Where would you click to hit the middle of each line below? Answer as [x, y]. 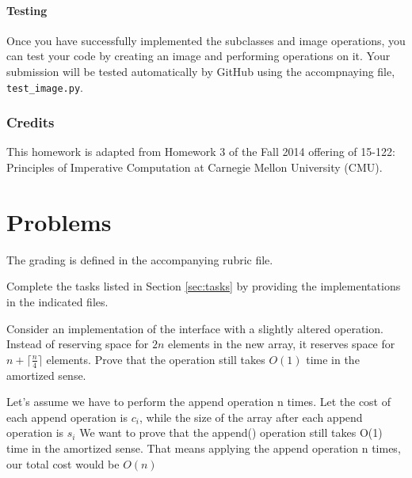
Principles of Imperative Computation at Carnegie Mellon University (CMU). [195, 167]
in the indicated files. [57, 301]
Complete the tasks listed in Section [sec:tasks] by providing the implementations [204, 286]
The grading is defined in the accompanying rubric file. [140, 259]
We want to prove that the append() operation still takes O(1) [231, 432]
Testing [27, 10]
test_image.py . [45, 87]
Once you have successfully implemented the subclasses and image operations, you [206, 40]
